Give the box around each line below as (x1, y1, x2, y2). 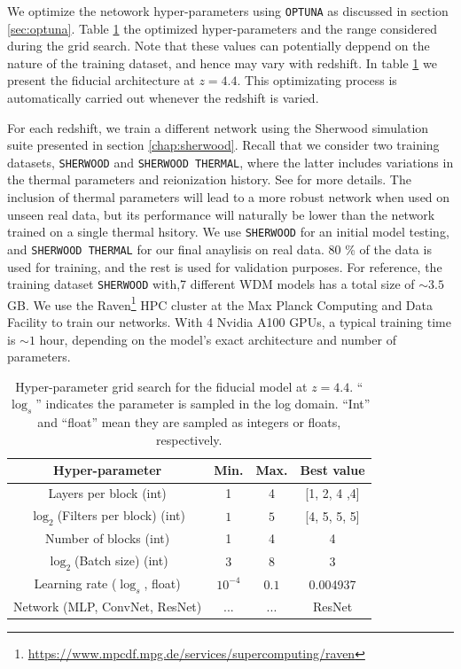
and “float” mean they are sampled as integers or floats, (37, 413, 341, 432)
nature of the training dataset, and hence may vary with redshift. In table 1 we (7, 53, 437, 72)
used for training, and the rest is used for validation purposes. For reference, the (7, 257, 442, 276)
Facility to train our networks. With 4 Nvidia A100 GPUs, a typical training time (7, 313, 451, 331)
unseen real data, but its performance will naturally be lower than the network (7, 205, 435, 223)
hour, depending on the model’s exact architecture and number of (39, 330, 396, 348)
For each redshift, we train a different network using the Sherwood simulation (7, 118, 429, 136)
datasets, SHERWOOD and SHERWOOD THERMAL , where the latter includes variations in (7, 152, 454, 171)
